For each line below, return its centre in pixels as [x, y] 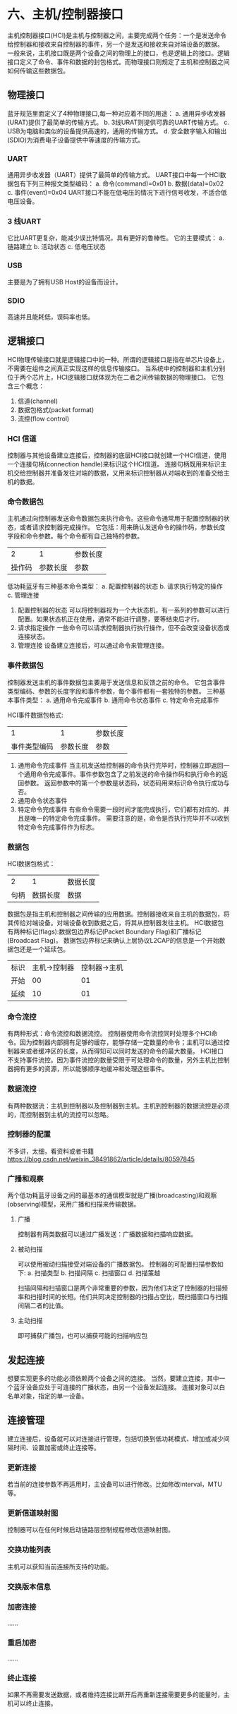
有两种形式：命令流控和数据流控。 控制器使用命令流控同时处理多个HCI [109, 1034]
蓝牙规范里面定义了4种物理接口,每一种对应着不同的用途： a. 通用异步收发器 [116, 113]
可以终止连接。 [35, 1703]
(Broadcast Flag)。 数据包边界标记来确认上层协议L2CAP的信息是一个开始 [114, 940]
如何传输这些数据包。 [38, 71]
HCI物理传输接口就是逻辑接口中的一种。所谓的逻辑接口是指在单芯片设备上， [118, 359]
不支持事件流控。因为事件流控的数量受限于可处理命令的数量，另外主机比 [112, 1060]
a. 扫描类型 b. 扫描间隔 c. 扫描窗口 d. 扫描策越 [94, 1273]
